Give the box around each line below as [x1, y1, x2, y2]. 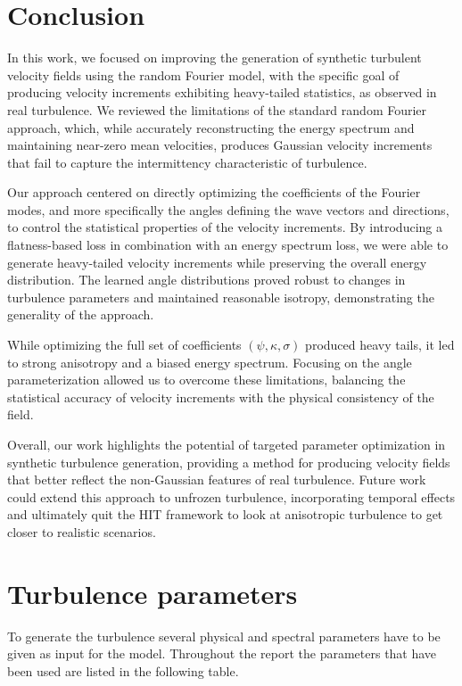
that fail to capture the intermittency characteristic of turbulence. [7, 153, 367, 171]
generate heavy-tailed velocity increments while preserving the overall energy [7, 252, 427, 271]
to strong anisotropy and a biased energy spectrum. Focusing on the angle [7, 352, 412, 371]
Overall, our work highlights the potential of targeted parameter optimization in [7, 435, 446, 453]
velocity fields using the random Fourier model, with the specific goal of [7, 65, 400, 84]
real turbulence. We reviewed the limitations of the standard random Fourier [7, 100, 427, 119]
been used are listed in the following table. [7, 661, 239, 680]
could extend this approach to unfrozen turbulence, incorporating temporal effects [7, 487, 456, 506]
